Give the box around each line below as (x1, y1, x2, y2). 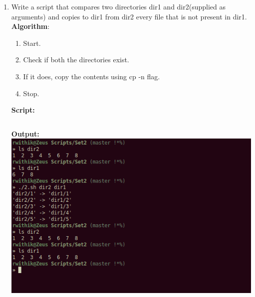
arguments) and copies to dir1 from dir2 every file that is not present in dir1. (11, 11, 247, 21)
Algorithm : (11, 21, 50, 31)
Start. (23, 37, 41, 48)
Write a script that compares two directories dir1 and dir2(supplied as (11, 1, 226, 11)
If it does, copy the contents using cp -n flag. (23, 71, 160, 81)
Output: (11, 128, 39, 139)
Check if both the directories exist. (23, 54, 129, 65)
